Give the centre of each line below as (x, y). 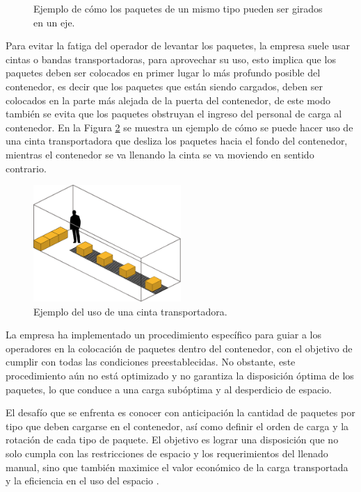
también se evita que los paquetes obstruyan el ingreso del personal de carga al (174, 114)
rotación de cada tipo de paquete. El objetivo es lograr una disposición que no (172, 440)
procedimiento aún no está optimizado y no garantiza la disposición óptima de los (180, 375)
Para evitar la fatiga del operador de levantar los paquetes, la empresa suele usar (178, 46)
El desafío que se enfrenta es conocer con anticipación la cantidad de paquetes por (180, 412)
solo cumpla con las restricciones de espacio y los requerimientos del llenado (167, 453)
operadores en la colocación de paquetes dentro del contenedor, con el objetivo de (179, 348)
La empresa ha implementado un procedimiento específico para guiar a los (164, 335)
